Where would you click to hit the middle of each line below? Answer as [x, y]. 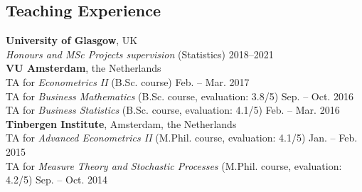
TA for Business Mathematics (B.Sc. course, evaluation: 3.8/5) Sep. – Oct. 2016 [180, 96]
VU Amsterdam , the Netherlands [84, 68]
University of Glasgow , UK [72, 40]
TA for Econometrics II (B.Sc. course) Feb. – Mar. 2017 [128, 81]
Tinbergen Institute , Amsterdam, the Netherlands [121, 123]
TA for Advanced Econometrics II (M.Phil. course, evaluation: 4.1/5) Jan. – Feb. [182, 138]
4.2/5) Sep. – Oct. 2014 [57, 180]
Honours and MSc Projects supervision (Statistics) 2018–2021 [140, 54]
